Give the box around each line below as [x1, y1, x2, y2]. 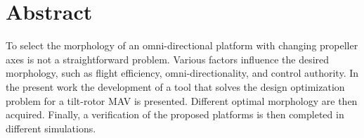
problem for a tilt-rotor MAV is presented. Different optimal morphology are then [6, 93, 358, 108]
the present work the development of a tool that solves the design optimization [6, 79, 345, 94]
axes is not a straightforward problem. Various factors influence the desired [6, 51, 330, 66]
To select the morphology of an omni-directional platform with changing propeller [6, 38, 358, 53]
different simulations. [6, 120, 96, 135]
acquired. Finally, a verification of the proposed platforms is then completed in [6, 107, 344, 122]
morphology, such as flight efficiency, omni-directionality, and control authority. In [6, 65, 359, 80]
